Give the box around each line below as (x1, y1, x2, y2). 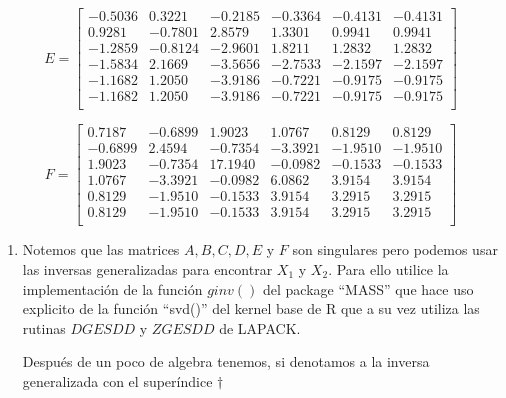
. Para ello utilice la (328, 259, 449, 280)
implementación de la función (22, 278, 203, 299)
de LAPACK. (219, 317, 301, 338)
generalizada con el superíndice (22, 371, 213, 391)
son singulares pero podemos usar (292, 239, 498, 260)
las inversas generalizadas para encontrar (22, 259, 273, 280)
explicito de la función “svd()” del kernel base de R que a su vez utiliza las (22, 298, 480, 319)
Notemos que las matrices (22, 239, 180, 260)
